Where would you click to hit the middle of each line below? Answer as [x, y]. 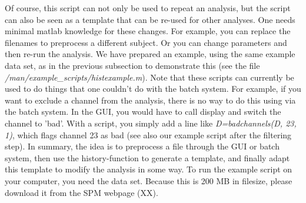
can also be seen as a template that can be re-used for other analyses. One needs [150, 19]
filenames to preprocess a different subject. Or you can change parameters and [146, 42]
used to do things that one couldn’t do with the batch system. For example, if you [153, 89]
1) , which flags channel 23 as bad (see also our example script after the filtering [148, 134]
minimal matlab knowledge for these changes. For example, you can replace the [148, 31]
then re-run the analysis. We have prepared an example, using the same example [150, 54]
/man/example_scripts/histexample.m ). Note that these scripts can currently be [149, 77]
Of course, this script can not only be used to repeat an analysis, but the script [148, 8]
